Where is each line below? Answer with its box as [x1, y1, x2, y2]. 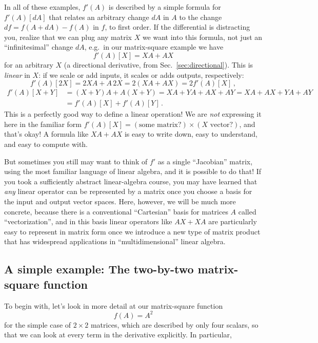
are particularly [208, 216, 257, 227]
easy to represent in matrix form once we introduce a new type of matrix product [4, 226, 261, 237]
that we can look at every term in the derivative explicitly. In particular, [4, 329, 232, 340]
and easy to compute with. [4, 139, 88, 149]
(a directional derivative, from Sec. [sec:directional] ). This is [64, 59, 253, 70]
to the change [179, 11, 222, 22]
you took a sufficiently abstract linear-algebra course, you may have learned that [4, 176, 257, 186]
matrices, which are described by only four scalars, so [90, 319, 259, 330]
